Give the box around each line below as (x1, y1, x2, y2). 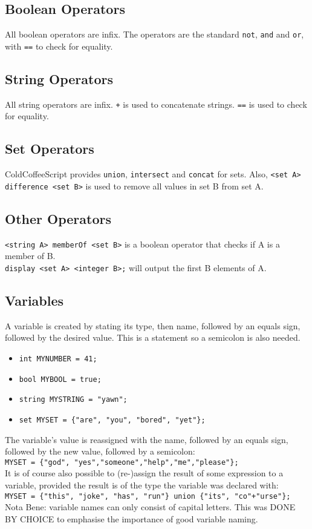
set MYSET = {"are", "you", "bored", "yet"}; (19, 415, 206, 424)
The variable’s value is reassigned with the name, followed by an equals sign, (5, 433, 288, 445)
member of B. (5, 249, 56, 262)
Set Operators (5, 139, 94, 158)
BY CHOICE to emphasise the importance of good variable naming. (5, 512, 258, 525)
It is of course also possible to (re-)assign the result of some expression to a (5, 467, 284, 479)
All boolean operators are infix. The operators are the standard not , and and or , (5, 28, 304, 41)
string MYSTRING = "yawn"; (19, 395, 128, 404)
